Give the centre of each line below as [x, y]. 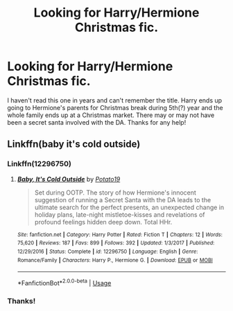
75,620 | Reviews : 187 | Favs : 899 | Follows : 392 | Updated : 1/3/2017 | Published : [116, 243]
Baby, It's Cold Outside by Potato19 [69, 179]
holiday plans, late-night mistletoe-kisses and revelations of [120, 214]
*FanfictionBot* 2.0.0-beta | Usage [64, 282]
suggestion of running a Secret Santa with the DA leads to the [123, 199]
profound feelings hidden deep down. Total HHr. [103, 222]
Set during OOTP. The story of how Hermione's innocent [115, 193]
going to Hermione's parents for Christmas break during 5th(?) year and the [115, 107]
